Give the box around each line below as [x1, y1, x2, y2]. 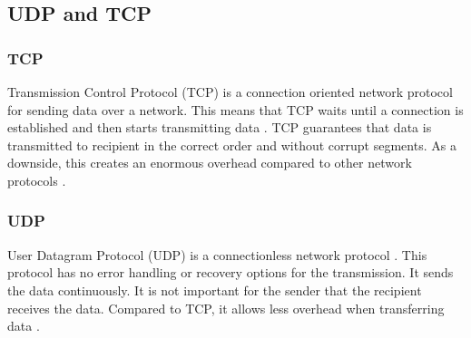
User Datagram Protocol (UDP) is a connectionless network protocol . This [7, 245, 427, 264]
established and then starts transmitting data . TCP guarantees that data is [7, 118, 432, 137]
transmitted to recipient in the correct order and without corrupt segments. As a [7, 135, 456, 154]
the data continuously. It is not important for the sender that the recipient [7, 280, 422, 299]
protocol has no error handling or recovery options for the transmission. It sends [7, 263, 454, 282]
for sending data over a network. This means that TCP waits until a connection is [7, 100, 464, 119]
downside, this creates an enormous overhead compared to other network [7, 153, 412, 172]
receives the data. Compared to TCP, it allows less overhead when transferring [7, 298, 445, 317]
